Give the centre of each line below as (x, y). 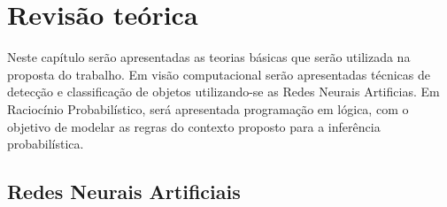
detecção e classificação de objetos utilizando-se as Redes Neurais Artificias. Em (223, 92)
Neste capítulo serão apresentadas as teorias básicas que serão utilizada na (209, 57)
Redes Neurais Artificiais (124, 192)
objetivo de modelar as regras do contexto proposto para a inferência (194, 126)
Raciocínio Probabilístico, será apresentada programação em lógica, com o (208, 108)
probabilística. (46, 144)
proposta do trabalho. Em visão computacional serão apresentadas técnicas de (219, 74)
